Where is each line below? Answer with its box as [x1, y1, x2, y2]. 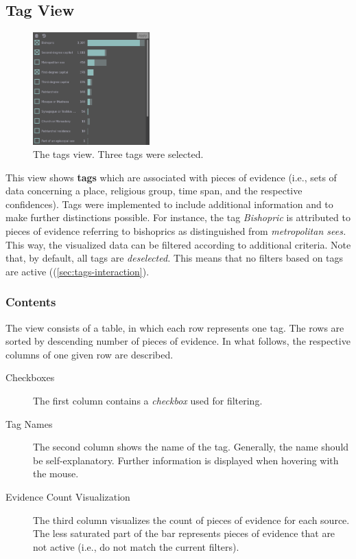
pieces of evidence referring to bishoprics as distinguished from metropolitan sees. [5, 224, 346, 238]
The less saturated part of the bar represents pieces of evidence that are [33, 526, 335, 540]
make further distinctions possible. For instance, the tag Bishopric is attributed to [5, 210, 351, 225]
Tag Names [5, 416, 53, 431]
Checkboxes [5, 370, 55, 385]
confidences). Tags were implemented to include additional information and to [5, 196, 333, 211]
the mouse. [33, 466, 79, 481]
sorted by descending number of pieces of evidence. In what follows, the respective [5, 334, 351, 348]
